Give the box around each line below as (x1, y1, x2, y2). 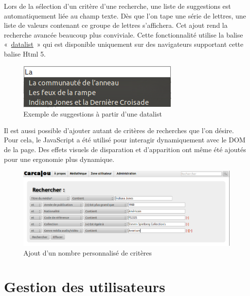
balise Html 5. (4, 48, 46, 59)
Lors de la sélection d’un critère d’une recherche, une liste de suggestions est (4, 1, 231, 11)
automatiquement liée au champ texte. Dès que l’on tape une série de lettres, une (4, 10, 246, 20)
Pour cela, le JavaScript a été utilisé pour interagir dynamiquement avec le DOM (4, 135, 246, 145)
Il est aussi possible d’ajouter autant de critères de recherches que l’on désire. (4, 125, 234, 135)
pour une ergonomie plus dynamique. (4, 154, 114, 164)
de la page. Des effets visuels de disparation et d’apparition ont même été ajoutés (4, 144, 246, 154)
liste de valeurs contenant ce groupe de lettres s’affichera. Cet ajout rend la (4, 20, 228, 30)
